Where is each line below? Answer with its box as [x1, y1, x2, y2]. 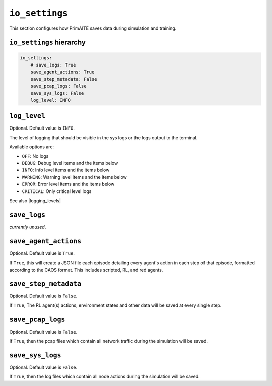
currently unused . [9, 224, 46, 230]
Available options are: [9, 144, 54, 150]
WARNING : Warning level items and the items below [22, 174, 127, 180]
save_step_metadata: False [30, 76, 98, 82]
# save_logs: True [30, 62, 76, 68]
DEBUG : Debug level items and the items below [22, 160, 118, 166]
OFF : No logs [22, 153, 49, 159]
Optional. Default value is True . [9, 250, 75, 256]
